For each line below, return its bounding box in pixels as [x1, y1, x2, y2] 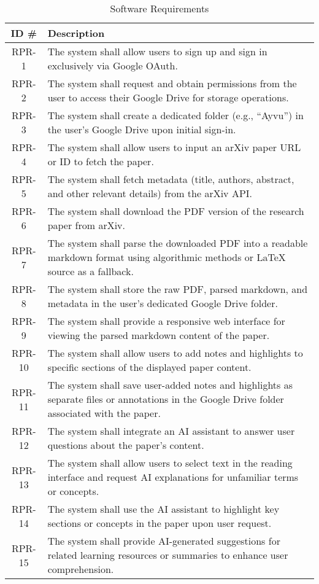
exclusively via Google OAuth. [47, 58, 178, 72]
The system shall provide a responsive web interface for [47, 314, 285, 328]
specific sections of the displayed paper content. [47, 360, 252, 374]
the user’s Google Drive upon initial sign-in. [47, 122, 236, 136]
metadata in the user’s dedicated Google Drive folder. [47, 296, 278, 310]
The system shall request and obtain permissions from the [47, 76, 297, 90]
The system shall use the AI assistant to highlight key [47, 502, 280, 516]
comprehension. [47, 562, 114, 576]
